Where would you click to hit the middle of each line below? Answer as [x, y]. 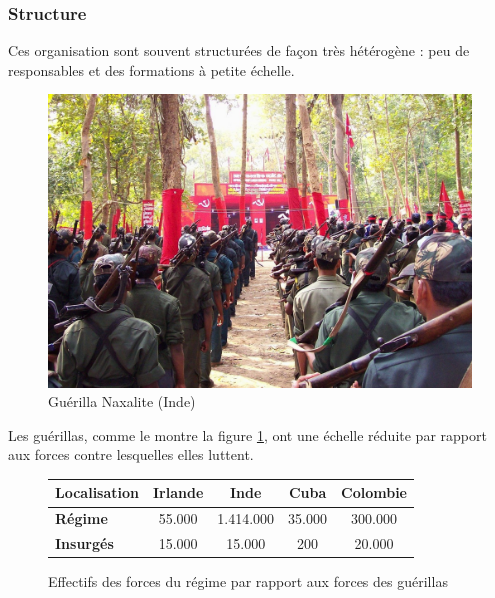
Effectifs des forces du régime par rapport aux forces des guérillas [248, 581]
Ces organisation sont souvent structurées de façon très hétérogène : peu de [239, 50]
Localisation [97, 492]
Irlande [178, 492]
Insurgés [84, 543]
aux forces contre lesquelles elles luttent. [131, 454]
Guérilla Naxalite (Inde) [122, 401]
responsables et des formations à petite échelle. [151, 69]
